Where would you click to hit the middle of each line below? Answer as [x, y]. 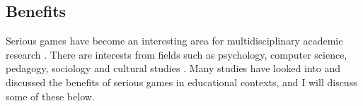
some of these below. [50, 96]
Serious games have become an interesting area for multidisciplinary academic [174, 41]
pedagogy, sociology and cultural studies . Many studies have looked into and [173, 68]
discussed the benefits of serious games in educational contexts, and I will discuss [181, 82]
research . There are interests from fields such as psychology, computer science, [177, 54]
